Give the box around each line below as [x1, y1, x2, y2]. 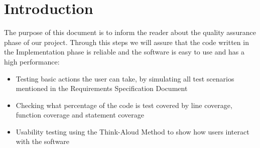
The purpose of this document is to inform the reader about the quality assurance [4, 27, 256, 37]
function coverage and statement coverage [16, 109, 145, 120]
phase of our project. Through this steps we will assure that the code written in [4, 36, 249, 47]
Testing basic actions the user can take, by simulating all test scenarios [16, 73, 234, 83]
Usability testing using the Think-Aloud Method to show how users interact [16, 126, 249, 136]
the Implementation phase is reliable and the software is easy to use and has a [4, 46, 244, 57]
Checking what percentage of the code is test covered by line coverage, [16, 99, 232, 110]
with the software [16, 136, 70, 146]
